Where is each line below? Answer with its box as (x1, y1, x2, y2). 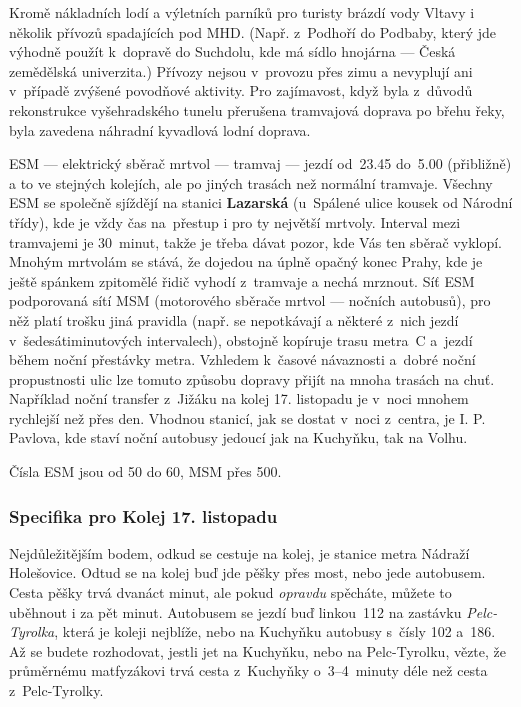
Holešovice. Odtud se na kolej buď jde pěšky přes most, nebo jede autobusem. (9, 562, 486, 583)
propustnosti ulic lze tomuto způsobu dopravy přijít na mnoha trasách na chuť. (9, 368, 495, 389)
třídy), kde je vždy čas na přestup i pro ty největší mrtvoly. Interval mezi (9, 211, 461, 232)
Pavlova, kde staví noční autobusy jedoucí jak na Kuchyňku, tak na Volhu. (9, 427, 468, 448)
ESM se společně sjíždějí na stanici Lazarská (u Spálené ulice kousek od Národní (9, 192, 513, 213)
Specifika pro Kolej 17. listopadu (9, 503, 278, 528)
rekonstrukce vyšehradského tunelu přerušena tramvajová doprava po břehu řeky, (9, 99, 505, 120)
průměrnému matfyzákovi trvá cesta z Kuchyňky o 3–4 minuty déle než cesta (9, 660, 488, 681)
